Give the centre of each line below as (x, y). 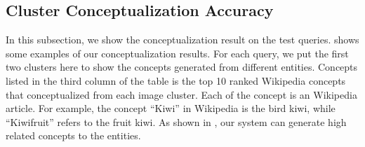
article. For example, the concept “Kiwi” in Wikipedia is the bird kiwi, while (171, 108)
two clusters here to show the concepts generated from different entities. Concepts (182, 67)
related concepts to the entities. (73, 135)
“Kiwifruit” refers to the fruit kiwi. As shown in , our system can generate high (176, 121)
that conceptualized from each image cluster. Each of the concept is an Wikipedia (181, 94)
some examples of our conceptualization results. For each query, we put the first (177, 53)
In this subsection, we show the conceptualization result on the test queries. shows (182, 40)
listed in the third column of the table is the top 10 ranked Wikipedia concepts (176, 80)
